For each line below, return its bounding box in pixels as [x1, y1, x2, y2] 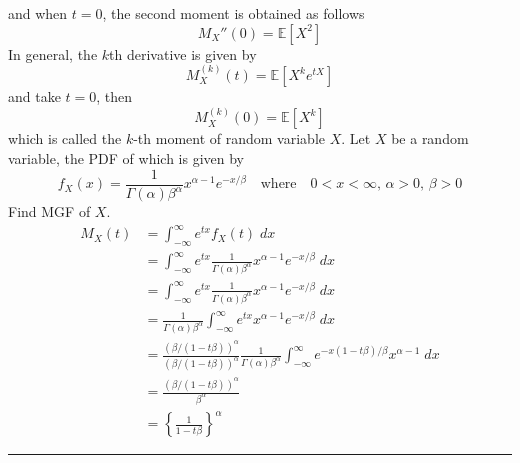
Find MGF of [8, 201, 91, 221]
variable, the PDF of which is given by [8, 148, 244, 168]
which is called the [8, 128, 122, 149]
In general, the [8, 43, 98, 64]
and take [8, 86, 61, 106]
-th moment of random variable [133, 128, 326, 149]
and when [8, 3, 68, 23]
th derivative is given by [109, 43, 257, 64]
